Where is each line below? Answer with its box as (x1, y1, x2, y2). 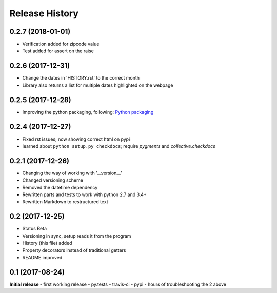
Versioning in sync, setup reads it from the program (22, 232, 131, 239)
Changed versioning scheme (22, 177, 83, 183)
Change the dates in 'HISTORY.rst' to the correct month (22, 75, 140, 81)
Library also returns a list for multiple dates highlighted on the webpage (22, 82, 173, 88)
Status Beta (22, 226, 47, 232)
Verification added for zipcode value (22, 41, 100, 47)
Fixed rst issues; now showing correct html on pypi (22, 136, 130, 142)
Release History (9, 8, 79, 19)
